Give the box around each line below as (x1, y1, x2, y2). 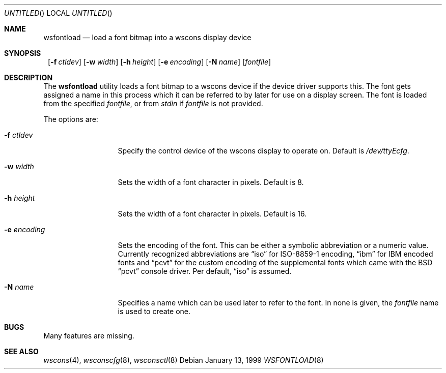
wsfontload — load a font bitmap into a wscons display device (43, 33, 252, 42)
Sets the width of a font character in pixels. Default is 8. (118, 178, 304, 186)
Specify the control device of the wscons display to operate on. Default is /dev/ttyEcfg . (118, 146, 409, 155)
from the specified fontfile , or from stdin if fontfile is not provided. (43, 99, 263, 108)
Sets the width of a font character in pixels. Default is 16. (118, 209, 307, 218)
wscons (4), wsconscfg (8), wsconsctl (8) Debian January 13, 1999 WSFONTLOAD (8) (43, 356, 324, 364)
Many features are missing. (43, 331, 134, 340)
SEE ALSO (4, 347, 39, 356)
